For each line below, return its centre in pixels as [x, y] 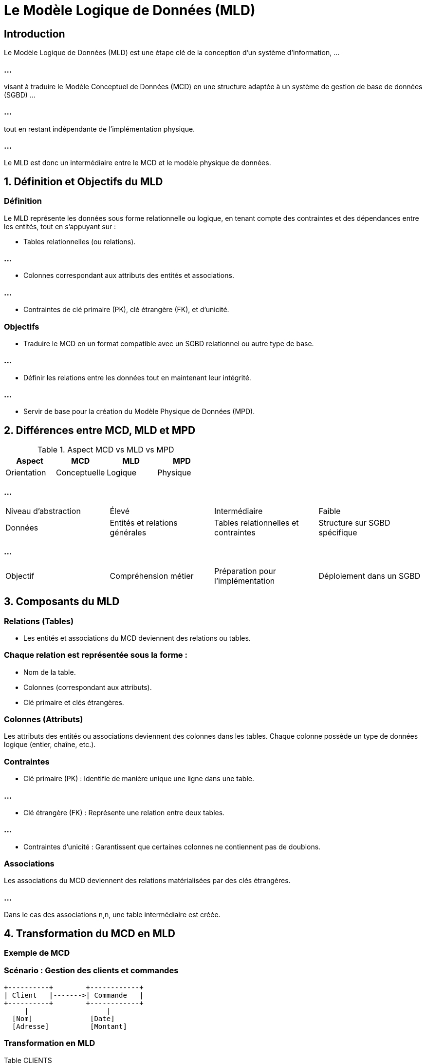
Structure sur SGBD [354, 522]
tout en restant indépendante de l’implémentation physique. [100, 129]
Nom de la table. [50, 672]
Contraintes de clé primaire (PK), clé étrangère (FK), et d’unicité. [126, 310]
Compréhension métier [152, 576]
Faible [330, 511]
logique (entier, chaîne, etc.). [50, 745]
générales [128, 532]
